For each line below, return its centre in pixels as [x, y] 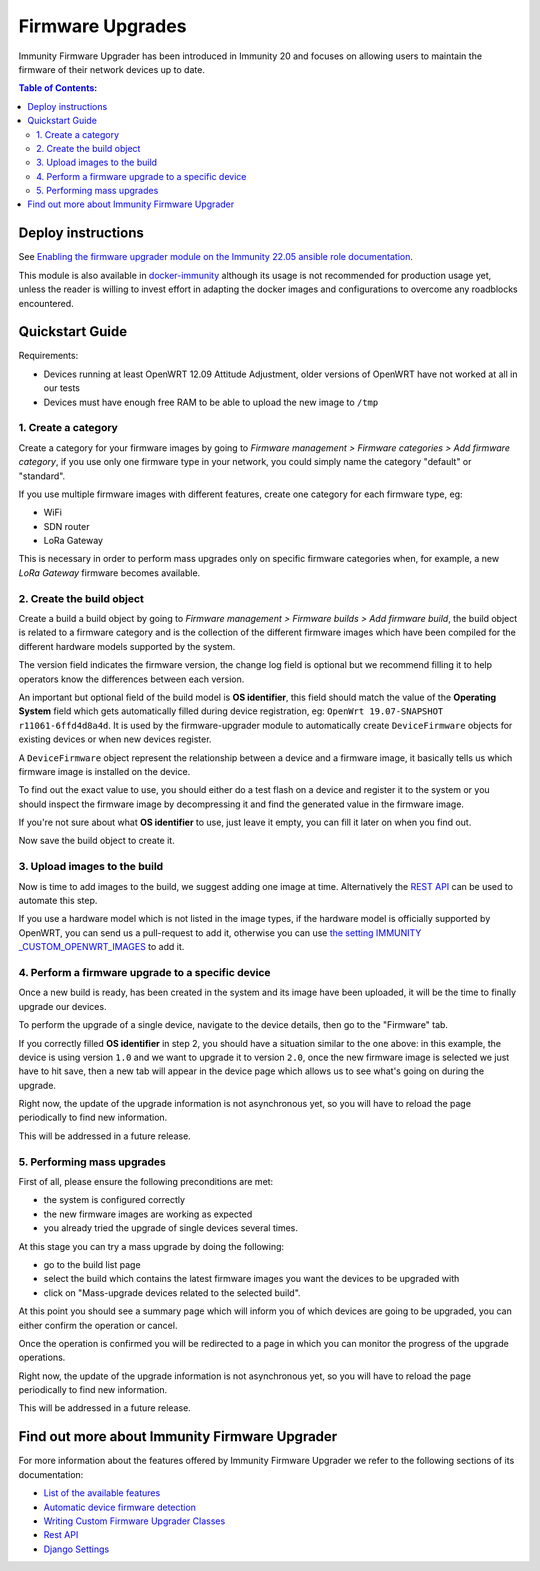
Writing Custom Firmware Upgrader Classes [134, 1521]
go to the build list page [92, 1264]
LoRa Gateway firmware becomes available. [109, 572]
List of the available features [102, 1493]
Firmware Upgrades [102, 26]
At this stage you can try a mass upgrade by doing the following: [151, 1246]
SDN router [66, 526]
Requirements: [48, 356]
